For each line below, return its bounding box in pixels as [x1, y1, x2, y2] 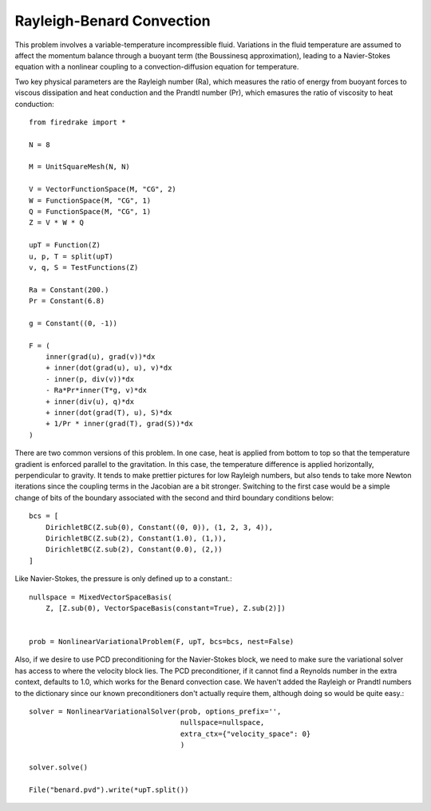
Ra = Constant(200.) [29, 285, 109, 295]
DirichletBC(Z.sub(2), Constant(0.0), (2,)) [45, 545, 223, 554]
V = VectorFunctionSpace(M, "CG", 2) [29, 184, 177, 194]
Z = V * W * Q [29, 218, 84, 227]
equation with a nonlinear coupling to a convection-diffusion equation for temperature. [14, 62, 299, 72]
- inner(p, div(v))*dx [45, 374, 135, 383]
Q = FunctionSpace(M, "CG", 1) [29, 208, 152, 216]
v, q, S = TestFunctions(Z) [29, 263, 139, 271]
